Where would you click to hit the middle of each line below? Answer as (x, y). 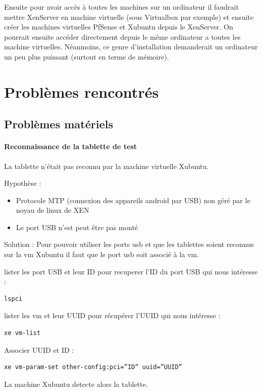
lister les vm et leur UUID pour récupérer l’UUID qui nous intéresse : (112, 315)
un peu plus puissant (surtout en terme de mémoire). (87, 56)
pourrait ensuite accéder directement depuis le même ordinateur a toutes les (122, 36)
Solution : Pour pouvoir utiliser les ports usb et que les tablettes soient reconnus (129, 244)
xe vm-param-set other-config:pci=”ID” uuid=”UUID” (93, 367)
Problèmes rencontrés (81, 91)
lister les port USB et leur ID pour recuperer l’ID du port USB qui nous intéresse (131, 271)
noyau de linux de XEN (53, 210)
